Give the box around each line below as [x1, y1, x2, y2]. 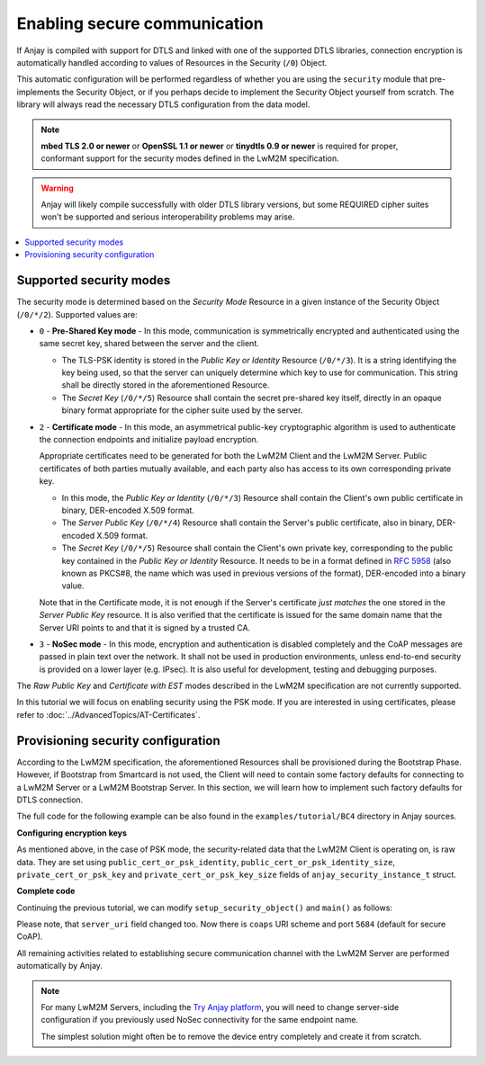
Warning [40, 183, 74, 193]
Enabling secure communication [16, 13, 265, 33]
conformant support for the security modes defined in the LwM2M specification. [40, 153, 339, 164]
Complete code [16, 886, 76, 897]
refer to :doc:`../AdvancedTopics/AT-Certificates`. [16, 709, 201, 720]
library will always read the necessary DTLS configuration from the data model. [16, 99, 310, 110]
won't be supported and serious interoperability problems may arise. [40, 211, 295, 222]
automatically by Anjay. [16, 961, 103, 971]
